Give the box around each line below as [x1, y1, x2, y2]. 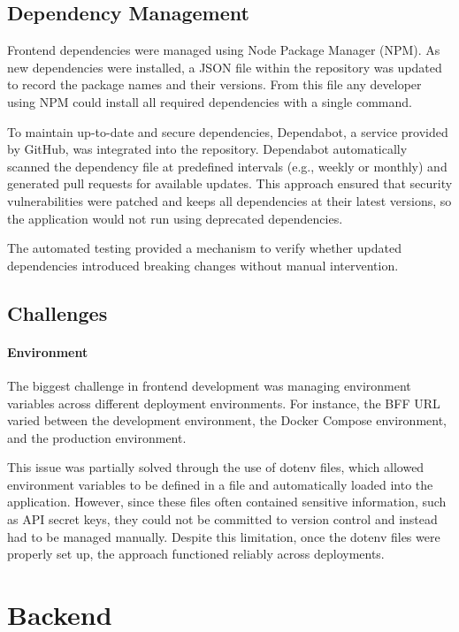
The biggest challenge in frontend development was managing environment [7, 376, 411, 394]
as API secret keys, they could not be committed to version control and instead [7, 510, 438, 529]
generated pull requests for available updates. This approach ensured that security [7, 174, 453, 193]
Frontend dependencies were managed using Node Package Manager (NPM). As [7, 41, 440, 59]
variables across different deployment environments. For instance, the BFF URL [7, 393, 440, 412]
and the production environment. [7, 428, 187, 446]
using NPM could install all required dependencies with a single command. [7, 92, 412, 110]
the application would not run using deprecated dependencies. [7, 209, 343, 227]
